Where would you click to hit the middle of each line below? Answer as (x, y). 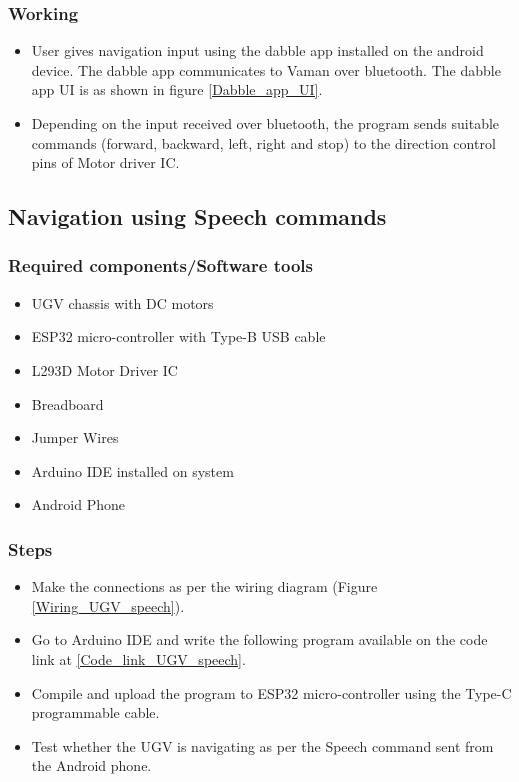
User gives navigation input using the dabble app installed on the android (257, 50)
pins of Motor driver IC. (105, 162)
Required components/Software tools (160, 265)
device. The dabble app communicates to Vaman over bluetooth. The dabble (266, 69)
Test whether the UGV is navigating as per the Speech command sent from (262, 745)
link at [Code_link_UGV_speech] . (138, 658)
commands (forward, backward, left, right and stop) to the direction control (263, 142)
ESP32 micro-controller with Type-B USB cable (178, 336)
